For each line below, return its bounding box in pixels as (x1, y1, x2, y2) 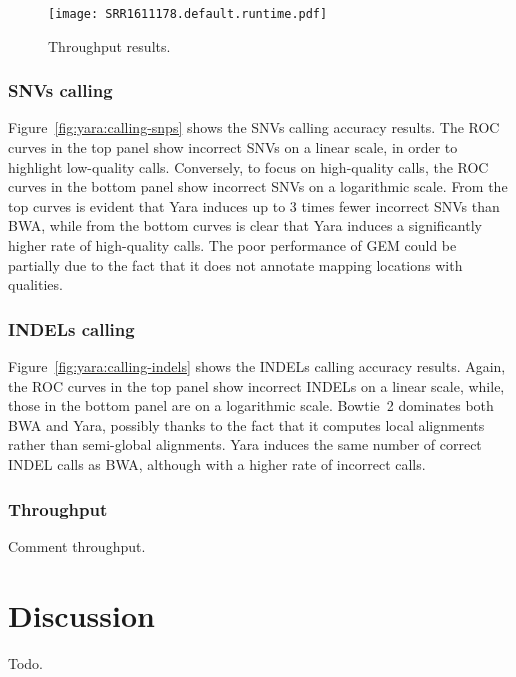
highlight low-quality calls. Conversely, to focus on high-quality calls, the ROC (8, 156, 489, 177)
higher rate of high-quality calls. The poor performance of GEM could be (8, 235, 457, 256)
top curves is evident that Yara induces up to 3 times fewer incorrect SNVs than (8, 195, 500, 216)
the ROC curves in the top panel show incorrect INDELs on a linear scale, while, (8, 375, 505, 396)
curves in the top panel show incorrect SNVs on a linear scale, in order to (8, 137, 458, 158)
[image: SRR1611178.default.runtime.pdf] (48, 7, 328, 21)
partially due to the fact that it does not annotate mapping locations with (8, 254, 463, 275)
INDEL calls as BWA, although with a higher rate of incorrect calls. (8, 454, 426, 474)
